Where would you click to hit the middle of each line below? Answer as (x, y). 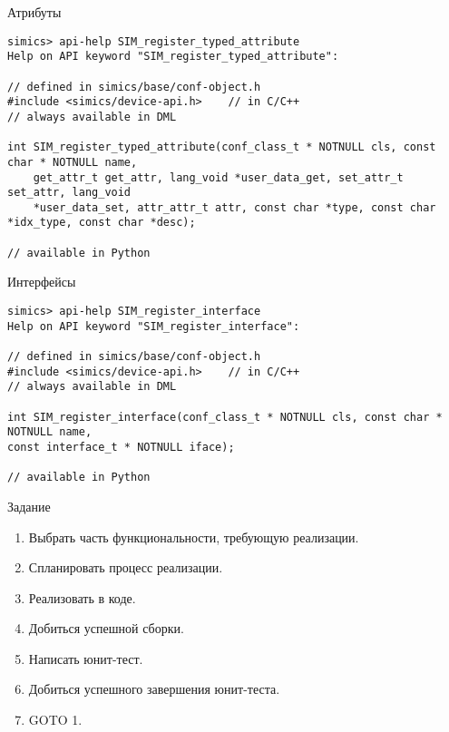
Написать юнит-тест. (86, 658)
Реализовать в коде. (82, 597)
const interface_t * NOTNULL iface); (121, 447)
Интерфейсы (42, 282)
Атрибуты (34, 12)
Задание (29, 506)
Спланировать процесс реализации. (126, 567)
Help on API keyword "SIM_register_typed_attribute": (173, 57)
